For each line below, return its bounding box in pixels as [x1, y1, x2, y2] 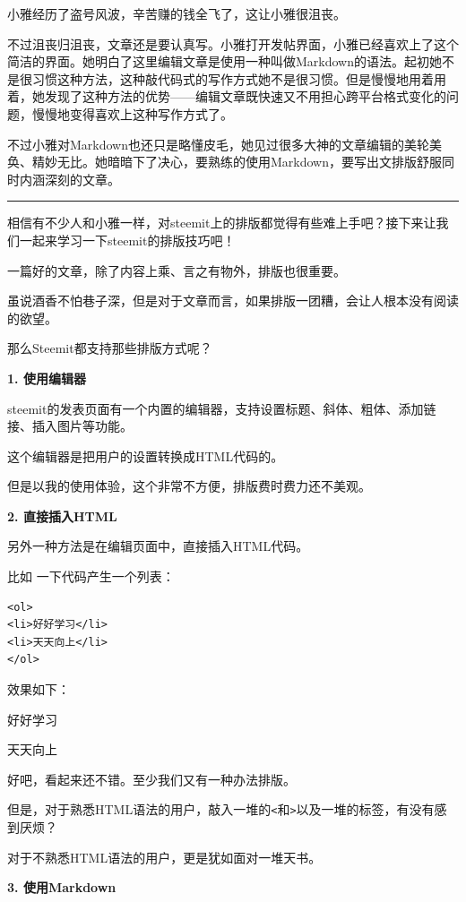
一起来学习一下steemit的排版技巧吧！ [19, 230, 236, 249]
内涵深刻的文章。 [19, 169, 120, 188]
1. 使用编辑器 [7, 368, 86, 387]
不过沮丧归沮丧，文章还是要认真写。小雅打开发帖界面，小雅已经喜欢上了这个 [7, 34, 459, 53]
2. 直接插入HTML [7, 506, 117, 525]
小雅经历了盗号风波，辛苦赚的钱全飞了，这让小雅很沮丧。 [7, 4, 346, 22]
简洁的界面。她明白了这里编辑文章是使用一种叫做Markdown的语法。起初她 [7, 52, 442, 71]
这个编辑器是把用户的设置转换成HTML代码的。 [7, 446, 284, 465]
